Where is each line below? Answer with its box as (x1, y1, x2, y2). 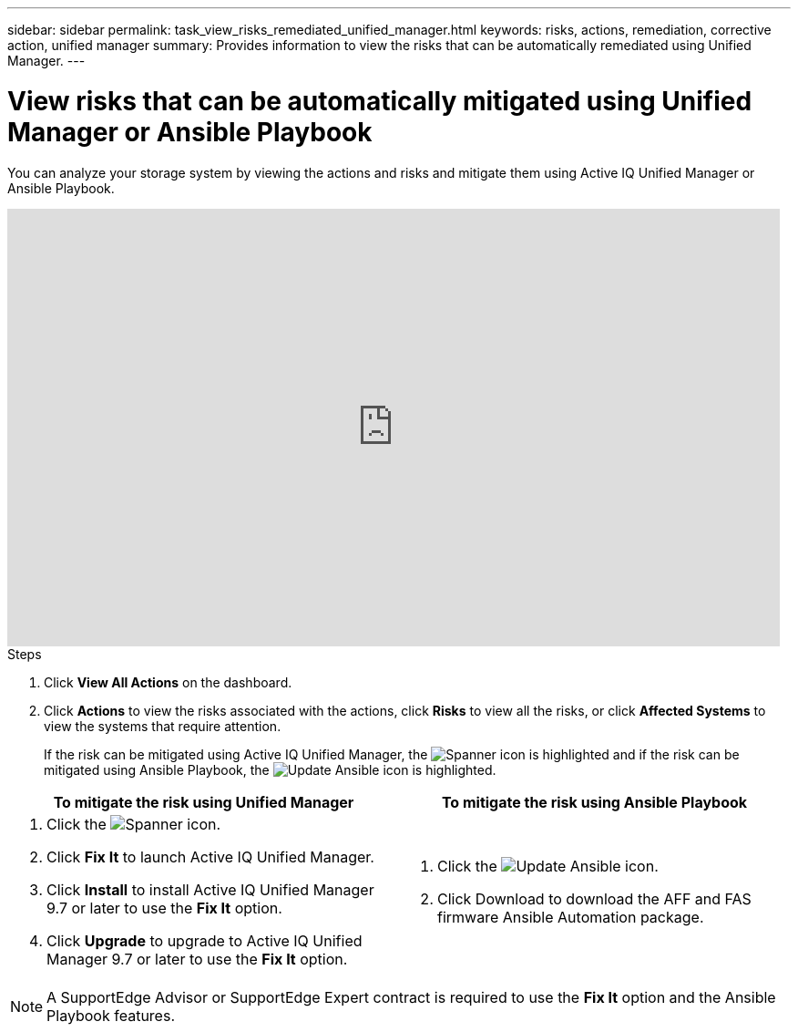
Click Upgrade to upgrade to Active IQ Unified (46, 931, 363, 950)
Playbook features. (46, 1006, 175, 1025)
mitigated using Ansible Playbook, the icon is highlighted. (44, 761, 496, 778)
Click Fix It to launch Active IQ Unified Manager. (46, 847, 374, 866)
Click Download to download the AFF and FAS (437, 889, 752, 908)
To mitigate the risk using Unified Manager (53, 792, 354, 811)
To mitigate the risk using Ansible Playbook (441, 792, 748, 811)
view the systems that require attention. (44, 717, 281, 734)
